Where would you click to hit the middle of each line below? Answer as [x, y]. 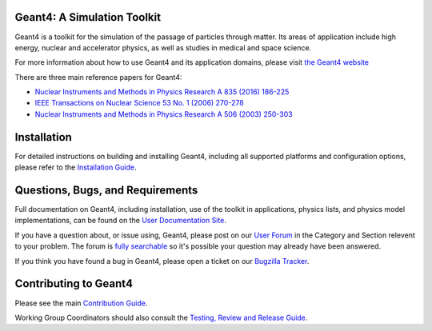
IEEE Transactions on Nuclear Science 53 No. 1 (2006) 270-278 [139, 103]
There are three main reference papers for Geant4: [98, 77]
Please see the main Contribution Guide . [81, 303]
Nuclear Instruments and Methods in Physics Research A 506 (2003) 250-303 [164, 114]
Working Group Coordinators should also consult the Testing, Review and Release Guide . [161, 317]
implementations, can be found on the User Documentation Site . [121, 221]
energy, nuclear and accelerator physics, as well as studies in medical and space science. [163, 47]
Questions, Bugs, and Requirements [106, 190]
